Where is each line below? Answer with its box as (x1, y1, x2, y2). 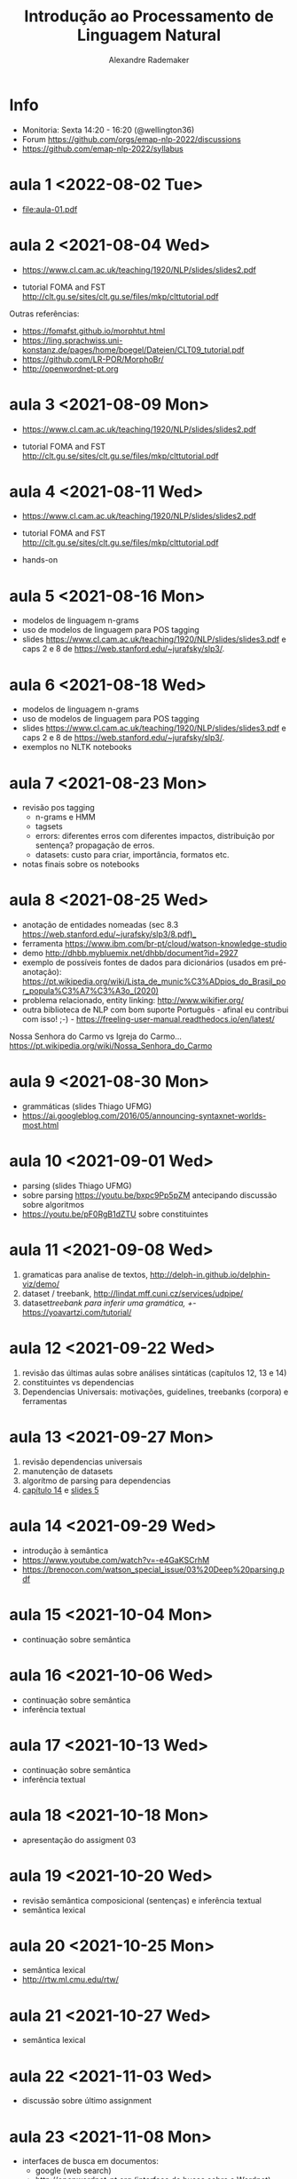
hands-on (21, 555, 59, 565)
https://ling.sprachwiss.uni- (21, 335, 123, 346)
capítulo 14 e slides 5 (21, 1484, 99, 1495)
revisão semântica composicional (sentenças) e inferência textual (21, 1895, 262, 1905)
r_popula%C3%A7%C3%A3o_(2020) (21, 986, 160, 996)
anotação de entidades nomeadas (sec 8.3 (21, 920, 179, 930)
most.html (21, 1120, 59, 1130)
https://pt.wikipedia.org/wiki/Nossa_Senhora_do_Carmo (9, 1041, 213, 1051)
